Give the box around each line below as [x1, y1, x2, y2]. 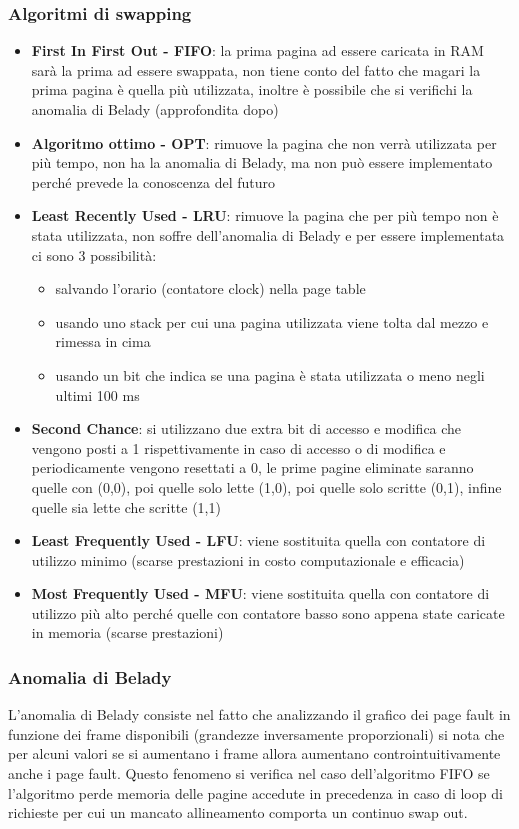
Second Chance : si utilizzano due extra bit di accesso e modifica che [31, 418, 462, 439]
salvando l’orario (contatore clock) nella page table [55, 278, 366, 299]
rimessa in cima [55, 331, 151, 352]
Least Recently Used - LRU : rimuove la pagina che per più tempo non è [31, 205, 499, 226]
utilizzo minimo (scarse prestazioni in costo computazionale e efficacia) [31, 549, 465, 570]
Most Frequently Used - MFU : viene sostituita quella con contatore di [31, 583, 490, 604]
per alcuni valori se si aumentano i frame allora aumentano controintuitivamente [8, 743, 501, 764]
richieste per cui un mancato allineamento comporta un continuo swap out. [8, 802, 468, 823]
